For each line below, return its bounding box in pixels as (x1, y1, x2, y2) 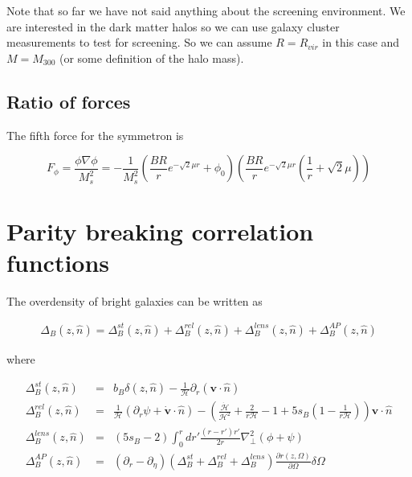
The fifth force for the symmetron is (6, 126, 184, 143)
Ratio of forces (6, 88, 131, 113)
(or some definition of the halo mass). (59, 49, 244, 66)
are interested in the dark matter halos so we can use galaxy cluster (6, 18, 340, 35)
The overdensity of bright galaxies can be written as (6, 292, 263, 309)
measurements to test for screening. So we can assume (6, 34, 272, 51)
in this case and (322, 34, 400, 51)
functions (6, 245, 110, 278)
